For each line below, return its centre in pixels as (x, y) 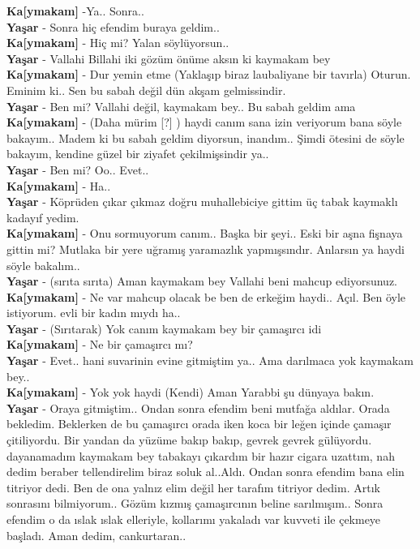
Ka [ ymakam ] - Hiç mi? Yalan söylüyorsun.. (118, 43)
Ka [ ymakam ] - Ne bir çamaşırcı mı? (100, 344)
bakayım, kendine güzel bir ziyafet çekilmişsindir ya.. (138, 154)
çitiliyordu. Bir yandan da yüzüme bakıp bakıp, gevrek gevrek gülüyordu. (189, 440)
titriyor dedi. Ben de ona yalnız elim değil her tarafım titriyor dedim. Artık (193, 487)
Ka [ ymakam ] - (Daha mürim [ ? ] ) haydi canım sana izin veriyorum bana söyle (204, 122)
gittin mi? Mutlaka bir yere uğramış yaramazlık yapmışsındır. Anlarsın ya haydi (206, 249)
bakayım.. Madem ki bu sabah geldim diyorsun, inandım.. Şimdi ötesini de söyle (206, 137)
